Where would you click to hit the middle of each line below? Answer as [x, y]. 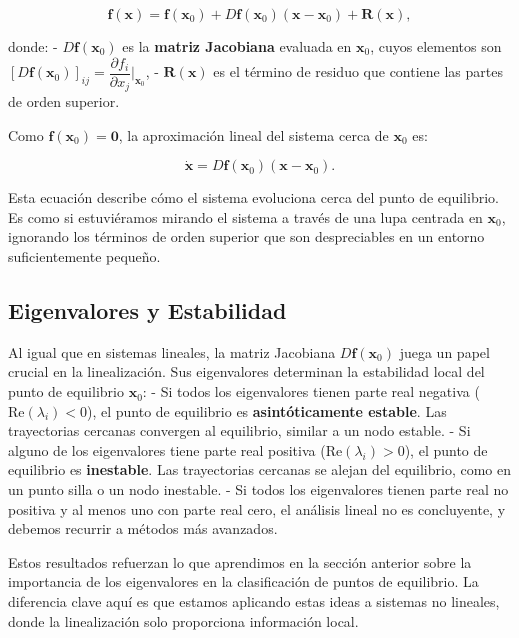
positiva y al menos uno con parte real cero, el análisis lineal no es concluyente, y [257, 508]
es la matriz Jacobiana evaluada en [237, 46]
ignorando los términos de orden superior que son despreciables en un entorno [246, 236]
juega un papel [444, 351]
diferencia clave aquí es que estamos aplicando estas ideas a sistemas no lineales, [254, 601]
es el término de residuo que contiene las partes [358, 71]
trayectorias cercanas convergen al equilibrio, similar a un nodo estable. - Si [239, 430]
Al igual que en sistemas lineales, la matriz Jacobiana [172, 351]
